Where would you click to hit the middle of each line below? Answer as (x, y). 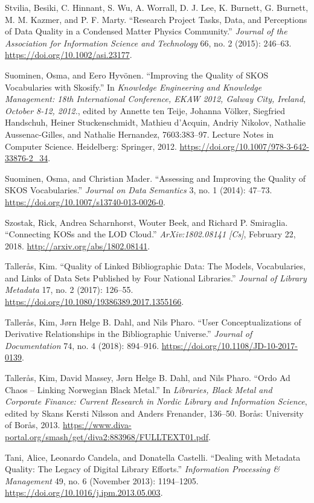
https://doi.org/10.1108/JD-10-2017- (230, 345)
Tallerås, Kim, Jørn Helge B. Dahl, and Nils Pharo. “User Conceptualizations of (153, 322)
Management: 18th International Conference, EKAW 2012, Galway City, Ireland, (155, 99)
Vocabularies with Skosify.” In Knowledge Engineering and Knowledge (133, 87)
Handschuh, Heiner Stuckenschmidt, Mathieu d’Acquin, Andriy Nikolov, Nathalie (155, 122)
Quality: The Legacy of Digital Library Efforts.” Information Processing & (143, 469)
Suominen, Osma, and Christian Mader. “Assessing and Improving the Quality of (155, 178)
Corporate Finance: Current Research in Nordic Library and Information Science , (156, 401)
